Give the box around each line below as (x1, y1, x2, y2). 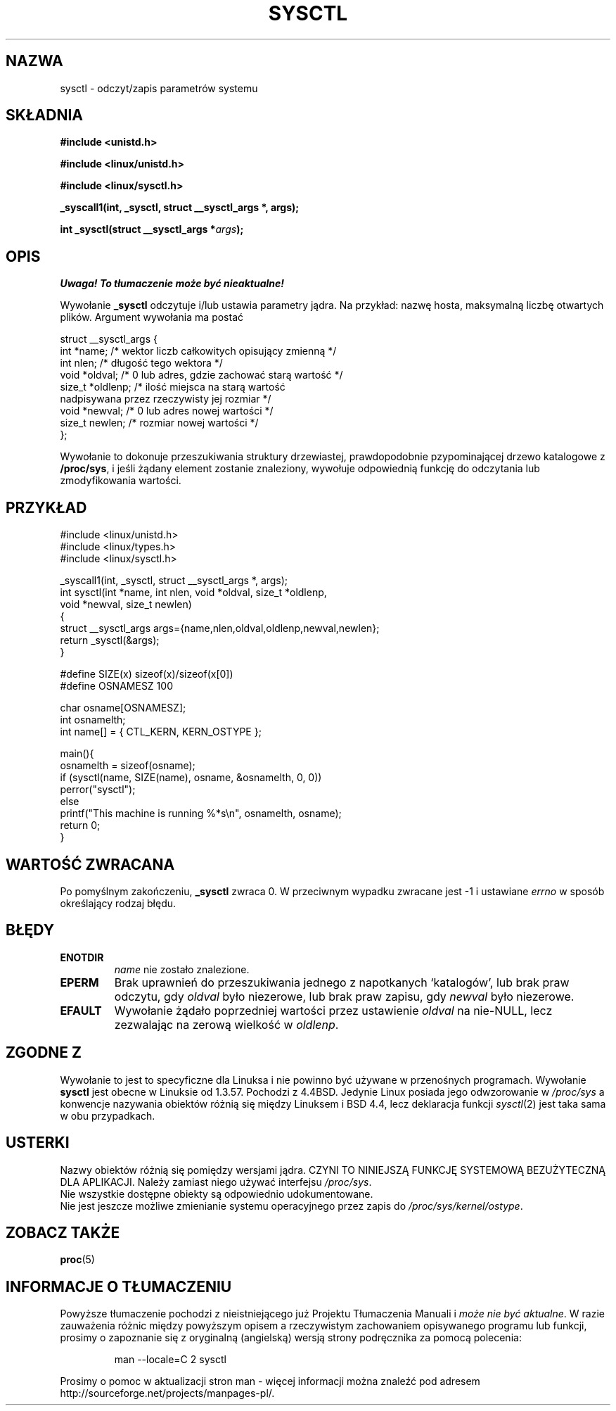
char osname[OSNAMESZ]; (60, 702, 186, 714)
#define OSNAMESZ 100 (60, 680, 173, 692)
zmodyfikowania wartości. (60, 474, 181, 487)
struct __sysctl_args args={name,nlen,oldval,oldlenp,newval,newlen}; (60, 622, 380, 635)
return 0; (60, 819, 101, 832)
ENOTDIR (60, 951, 104, 963)
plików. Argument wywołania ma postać (60, 311, 243, 324)
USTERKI (6, 1134, 70, 1152)
